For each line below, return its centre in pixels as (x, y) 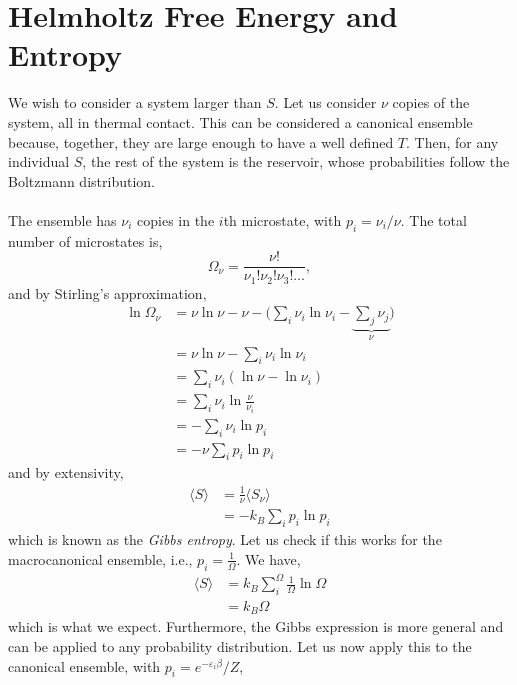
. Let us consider (325, 102)
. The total (433, 219)
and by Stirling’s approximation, (107, 292)
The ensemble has (62, 219)
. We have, (268, 558)
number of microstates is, (85, 240)
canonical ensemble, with (84, 665)
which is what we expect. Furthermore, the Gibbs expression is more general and (256, 626)
